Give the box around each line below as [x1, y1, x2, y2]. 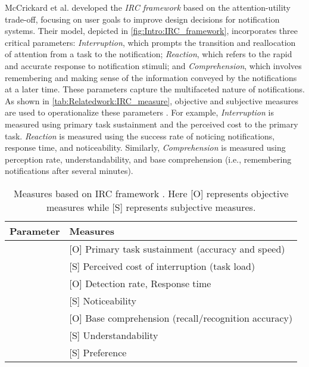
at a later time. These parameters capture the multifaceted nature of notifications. [5, 83, 305, 95]
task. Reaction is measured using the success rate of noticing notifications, [5, 129, 275, 142]
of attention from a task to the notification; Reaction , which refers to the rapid [5, 48, 292, 60]
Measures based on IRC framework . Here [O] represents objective [13, 186, 289, 200]
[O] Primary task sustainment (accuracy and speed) [69, 241, 285, 256]
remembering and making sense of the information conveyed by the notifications [5, 71, 297, 83]
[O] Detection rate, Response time [69, 276, 211, 290]
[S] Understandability [69, 328, 158, 342]
